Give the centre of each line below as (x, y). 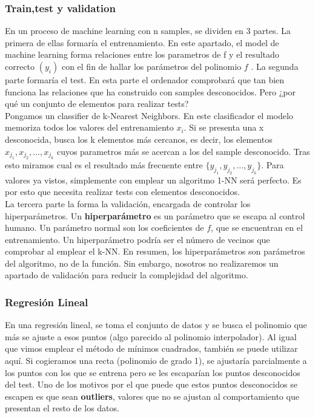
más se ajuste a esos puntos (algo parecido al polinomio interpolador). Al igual (151, 336)
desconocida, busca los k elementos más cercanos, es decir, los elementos (139, 139)
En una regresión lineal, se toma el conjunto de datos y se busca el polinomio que (156, 325)
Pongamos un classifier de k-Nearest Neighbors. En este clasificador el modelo (149, 115)
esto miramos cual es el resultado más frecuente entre (104, 164)
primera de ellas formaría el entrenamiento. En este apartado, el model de (142, 42)
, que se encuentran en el (257, 228)
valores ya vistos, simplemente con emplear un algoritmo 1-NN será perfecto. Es (153, 180)
